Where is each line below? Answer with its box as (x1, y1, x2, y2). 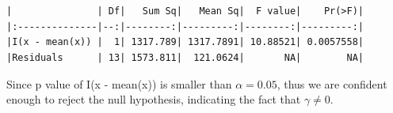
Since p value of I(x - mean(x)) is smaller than (6, 75, 232, 92)
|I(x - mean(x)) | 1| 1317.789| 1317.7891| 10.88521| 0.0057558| (6, 36, 364, 48)
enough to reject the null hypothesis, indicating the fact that (6, 91, 301, 107)
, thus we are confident (277, 75, 387, 92)
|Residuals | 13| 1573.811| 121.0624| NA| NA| (6, 51, 364, 63)
